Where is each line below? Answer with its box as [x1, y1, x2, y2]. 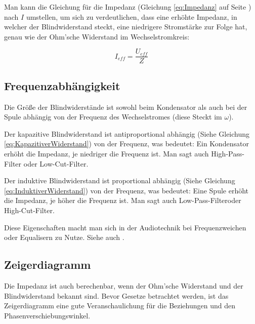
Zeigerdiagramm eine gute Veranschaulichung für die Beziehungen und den [4, 300, 236, 311]
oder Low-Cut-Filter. [23, 158, 89, 169]
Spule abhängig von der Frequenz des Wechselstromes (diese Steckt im [4, 111, 222, 122]
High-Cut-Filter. [4, 205, 55, 215]
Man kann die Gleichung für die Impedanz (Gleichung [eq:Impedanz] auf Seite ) [4, 2, 251, 12]
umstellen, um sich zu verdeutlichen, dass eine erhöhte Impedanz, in [26, 11, 237, 22]
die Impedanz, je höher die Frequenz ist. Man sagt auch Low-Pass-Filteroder [4, 195, 241, 206]
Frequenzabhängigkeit [4, 77, 120, 93]
